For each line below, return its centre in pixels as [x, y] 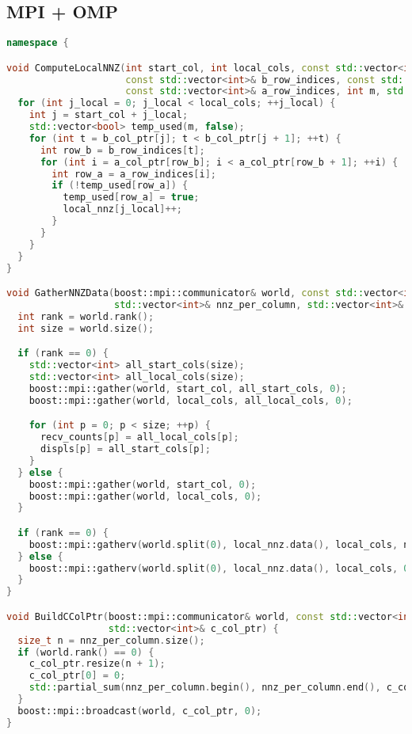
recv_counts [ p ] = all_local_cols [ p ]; [139, 437]
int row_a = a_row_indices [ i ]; [134, 174]
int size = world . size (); [86, 328]
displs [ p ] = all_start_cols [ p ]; [125, 449]
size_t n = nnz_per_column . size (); [111, 640]
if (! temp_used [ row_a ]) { [120, 186]
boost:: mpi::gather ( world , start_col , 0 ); [143, 484]
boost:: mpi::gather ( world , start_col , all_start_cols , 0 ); [188, 388]
